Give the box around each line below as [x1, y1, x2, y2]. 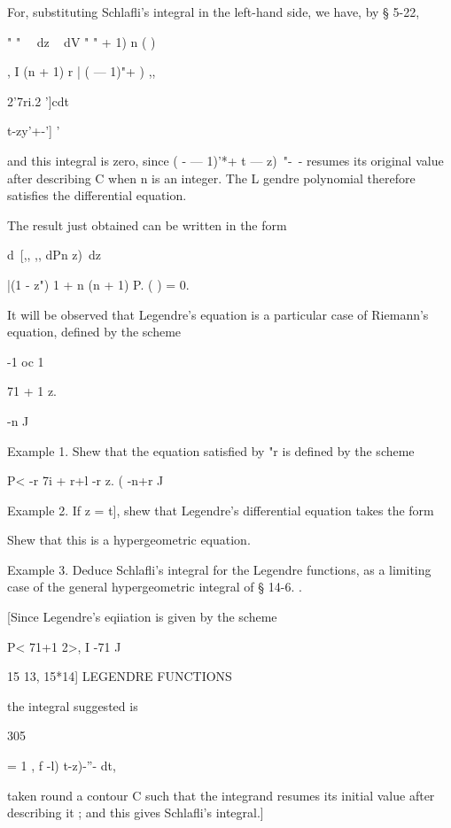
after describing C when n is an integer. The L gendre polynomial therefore [7, 168, 416, 187]
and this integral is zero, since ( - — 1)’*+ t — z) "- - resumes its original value [7, 151, 444, 169]
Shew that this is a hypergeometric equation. [7, 530, 251, 549]
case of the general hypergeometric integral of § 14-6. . [7, 577, 302, 596]
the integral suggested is [7, 696, 138, 715]
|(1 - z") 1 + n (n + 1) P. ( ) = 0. [7, 275, 190, 293]
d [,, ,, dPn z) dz [7, 245, 101, 264]
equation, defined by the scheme [7, 322, 182, 341]
